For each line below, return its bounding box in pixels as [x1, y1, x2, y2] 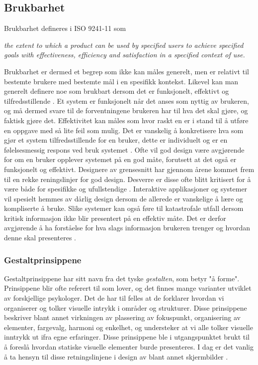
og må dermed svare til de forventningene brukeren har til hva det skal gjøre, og [4, 105, 248, 116]
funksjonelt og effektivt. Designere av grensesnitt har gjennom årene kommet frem [4, 164, 255, 174]
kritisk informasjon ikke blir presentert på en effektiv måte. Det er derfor [4, 212, 226, 223]
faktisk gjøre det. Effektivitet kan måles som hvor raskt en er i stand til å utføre [4, 115, 249, 125]
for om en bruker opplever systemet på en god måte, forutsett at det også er [4, 154, 237, 165]
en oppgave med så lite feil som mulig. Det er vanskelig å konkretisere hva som [4, 125, 244, 135]
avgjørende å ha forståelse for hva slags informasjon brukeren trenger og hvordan [4, 222, 251, 233]
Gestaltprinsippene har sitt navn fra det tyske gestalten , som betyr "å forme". [4, 273, 240, 283]
